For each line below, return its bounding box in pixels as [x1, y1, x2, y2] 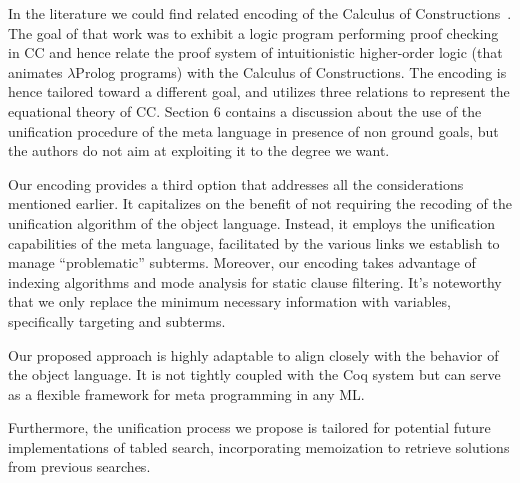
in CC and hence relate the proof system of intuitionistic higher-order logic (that [8, 42, 503, 63]
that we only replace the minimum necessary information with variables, [8, 291, 451, 312]
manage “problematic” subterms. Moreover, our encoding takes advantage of [8, 252, 476, 273]
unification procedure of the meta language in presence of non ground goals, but [8, 120, 499, 141]
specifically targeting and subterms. [8, 310, 226, 331]
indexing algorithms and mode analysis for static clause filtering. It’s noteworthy [8, 271, 502, 292]
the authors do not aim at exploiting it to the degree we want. [8, 140, 390, 161]
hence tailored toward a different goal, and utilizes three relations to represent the [8, 81, 510, 102]
